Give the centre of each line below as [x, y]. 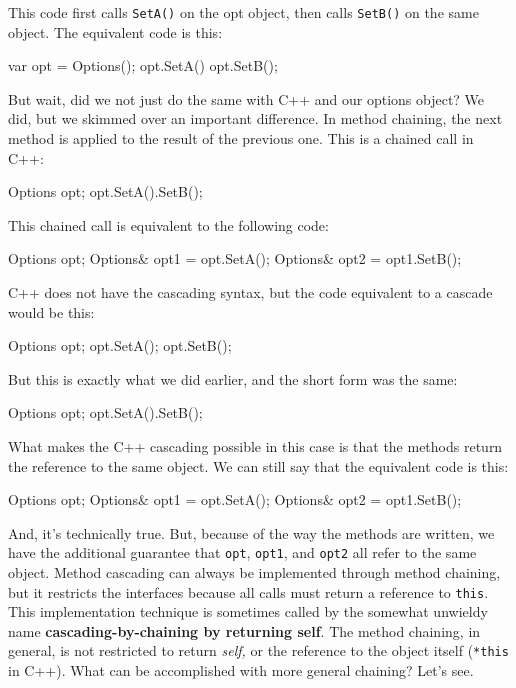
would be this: [51, 311]
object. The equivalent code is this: [115, 31]
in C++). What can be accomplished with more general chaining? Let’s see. [241, 670]
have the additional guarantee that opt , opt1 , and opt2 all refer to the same [242, 552]
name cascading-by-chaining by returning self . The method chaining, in [244, 630]
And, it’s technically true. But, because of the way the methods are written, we [251, 532]
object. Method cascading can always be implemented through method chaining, [254, 572]
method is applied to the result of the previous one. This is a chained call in [241, 138]
